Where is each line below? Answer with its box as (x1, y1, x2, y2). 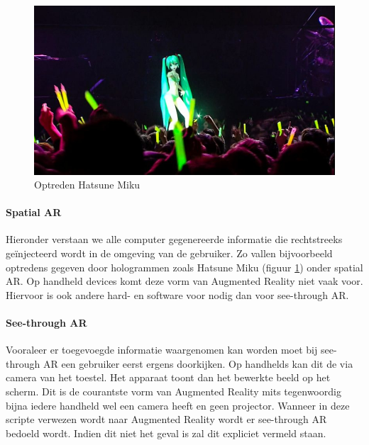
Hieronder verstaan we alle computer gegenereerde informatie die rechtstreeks (6, 232, 343, 247)
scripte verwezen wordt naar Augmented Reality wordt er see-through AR (6, 412, 327, 427)
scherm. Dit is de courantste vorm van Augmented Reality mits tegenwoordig (6, 384, 341, 399)
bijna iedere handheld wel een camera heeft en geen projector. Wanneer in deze (6, 398, 350, 412)
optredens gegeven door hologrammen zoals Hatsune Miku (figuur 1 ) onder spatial (6, 259, 363, 274)
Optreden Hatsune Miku (34, 177, 141, 192)
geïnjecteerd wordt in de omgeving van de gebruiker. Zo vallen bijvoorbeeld (6, 246, 333, 261)
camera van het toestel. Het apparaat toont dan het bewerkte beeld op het (6, 370, 331, 385)
